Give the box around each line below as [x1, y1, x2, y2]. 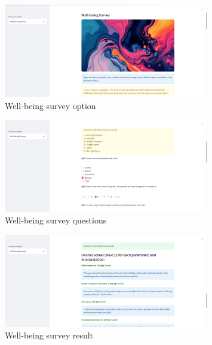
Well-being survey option [5, 99, 96, 111]
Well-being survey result [5, 329, 94, 341]
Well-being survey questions [5, 214, 107, 226]
